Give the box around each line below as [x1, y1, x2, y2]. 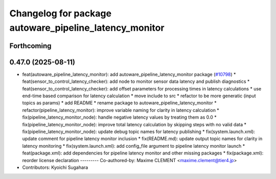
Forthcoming [9, 41, 52, 50]
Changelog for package [9, 8, 112, 19]
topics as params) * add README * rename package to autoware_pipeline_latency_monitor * [22, 100, 217, 106]
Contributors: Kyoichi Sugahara [22, 164, 88, 170]
